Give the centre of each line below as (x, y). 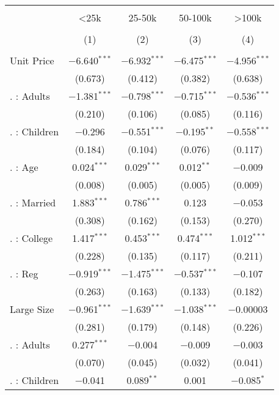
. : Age (24, 167)
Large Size (32, 309)
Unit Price (32, 60)
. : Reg (24, 273)
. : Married (33, 202)
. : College (31, 238)
